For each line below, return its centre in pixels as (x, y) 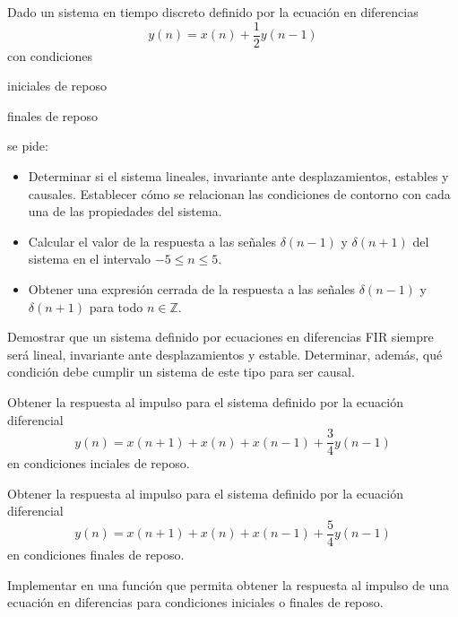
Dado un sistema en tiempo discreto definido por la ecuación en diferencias (213, 12)
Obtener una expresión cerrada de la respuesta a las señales (192, 289)
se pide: (28, 146)
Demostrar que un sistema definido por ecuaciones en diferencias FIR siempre (220, 337)
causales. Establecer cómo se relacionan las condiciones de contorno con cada (239, 193)
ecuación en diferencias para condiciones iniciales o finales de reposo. (195, 602)
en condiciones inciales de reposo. (99, 463)
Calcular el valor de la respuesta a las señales (152, 241)
